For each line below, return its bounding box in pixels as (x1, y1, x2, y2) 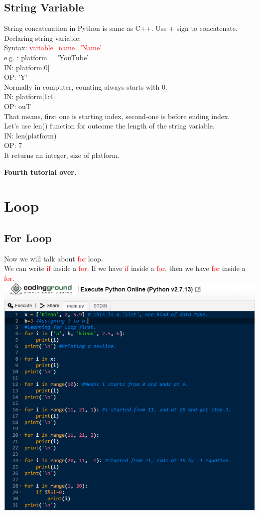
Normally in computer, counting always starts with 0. (4, 81, 167, 92)
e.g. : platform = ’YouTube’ (4, 52, 89, 62)
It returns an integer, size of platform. (4, 149, 120, 160)
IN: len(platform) (4, 130, 57, 140)
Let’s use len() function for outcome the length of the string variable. (4, 121, 215, 131)
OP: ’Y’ (4, 72, 28, 82)
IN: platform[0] (4, 62, 50, 72)
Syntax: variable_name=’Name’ (4, 42, 102, 53)
